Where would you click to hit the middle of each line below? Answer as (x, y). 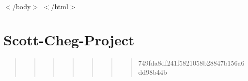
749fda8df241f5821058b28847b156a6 (191, 62)
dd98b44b (153, 72)
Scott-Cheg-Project (69, 39)
